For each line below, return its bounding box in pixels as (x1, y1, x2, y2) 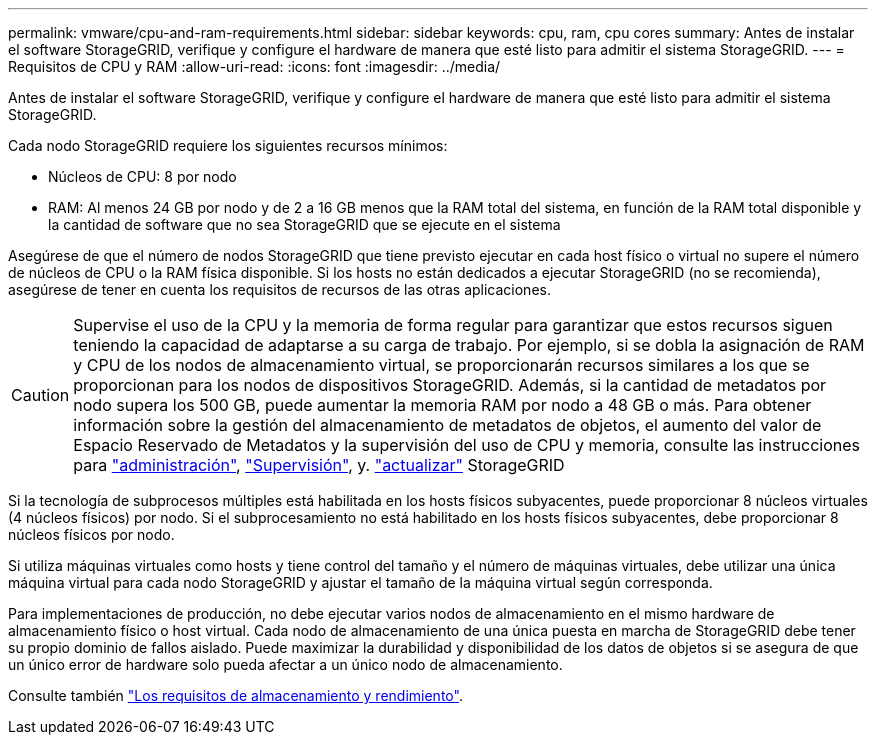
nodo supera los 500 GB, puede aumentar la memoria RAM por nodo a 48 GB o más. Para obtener (73, 395, 812, 415)
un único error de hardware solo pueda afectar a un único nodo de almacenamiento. (8, 656, 563, 673)
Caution (11, 385, 70, 405)
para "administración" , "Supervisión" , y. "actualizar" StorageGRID (73, 455, 565, 475)
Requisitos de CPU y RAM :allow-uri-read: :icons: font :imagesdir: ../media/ (8, 58, 501, 75)
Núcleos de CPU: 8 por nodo (48, 168, 237, 185)
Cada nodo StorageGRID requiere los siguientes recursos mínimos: (8, 137, 448, 154)
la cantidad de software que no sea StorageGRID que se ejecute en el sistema (48, 216, 561, 233)
